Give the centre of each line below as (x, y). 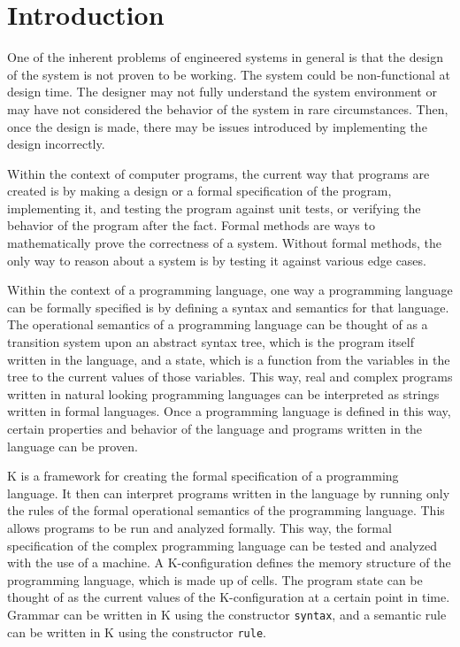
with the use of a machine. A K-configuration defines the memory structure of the (229, 562)
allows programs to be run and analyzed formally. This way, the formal (199, 527)
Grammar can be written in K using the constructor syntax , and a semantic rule (227, 614)
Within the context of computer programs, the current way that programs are (218, 173)
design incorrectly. (56, 144)
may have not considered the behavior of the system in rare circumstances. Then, (228, 108)
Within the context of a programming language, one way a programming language (230, 290)
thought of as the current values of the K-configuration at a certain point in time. (229, 597)
